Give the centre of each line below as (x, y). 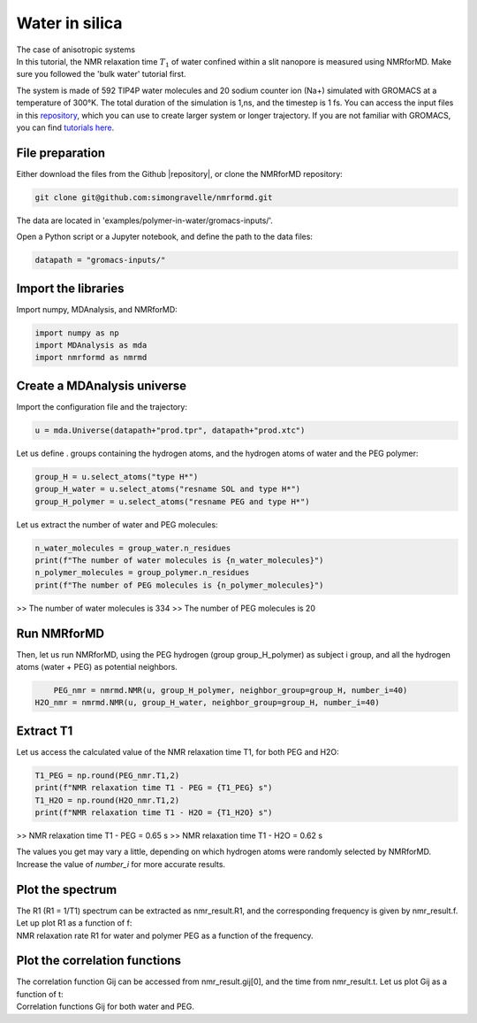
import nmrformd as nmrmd (91, 358)
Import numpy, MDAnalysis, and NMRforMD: (97, 309)
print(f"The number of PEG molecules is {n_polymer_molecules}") (179, 585)
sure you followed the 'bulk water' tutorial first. (101, 74)
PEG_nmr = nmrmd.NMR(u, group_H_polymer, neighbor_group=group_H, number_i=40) (231, 691)
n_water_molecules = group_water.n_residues (133, 548)
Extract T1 (45, 731)
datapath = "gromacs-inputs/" (100, 260)
